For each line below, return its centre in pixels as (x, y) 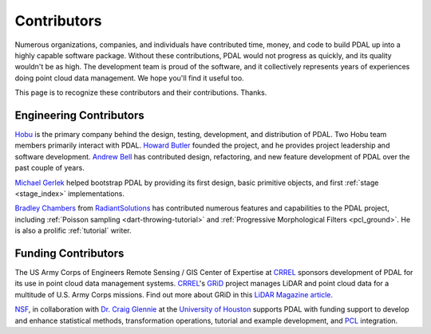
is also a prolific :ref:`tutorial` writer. (73, 230)
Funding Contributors (69, 253)
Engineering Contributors (80, 115)
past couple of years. (50, 168)
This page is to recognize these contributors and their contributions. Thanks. (141, 92)
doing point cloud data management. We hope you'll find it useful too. (129, 78)
